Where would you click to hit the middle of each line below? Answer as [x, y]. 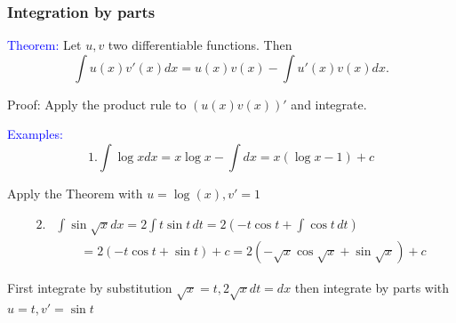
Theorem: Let [44, 45]
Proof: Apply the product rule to [97, 104]
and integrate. [329, 104]
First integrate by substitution [90, 288]
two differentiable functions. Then [200, 45]
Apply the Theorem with [75, 193]
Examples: [35, 134]
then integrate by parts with [372, 288]
